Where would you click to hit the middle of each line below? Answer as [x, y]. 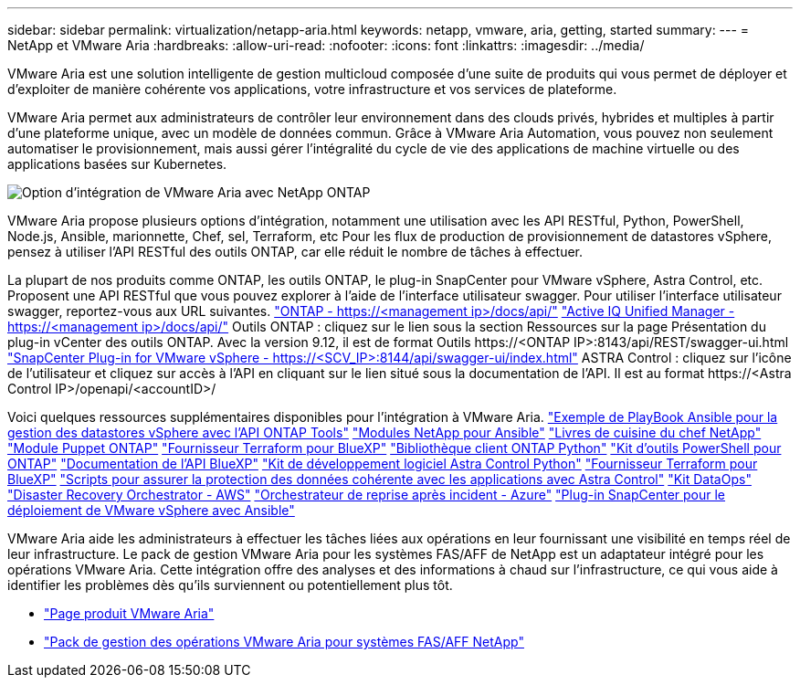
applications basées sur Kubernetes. [117, 164]
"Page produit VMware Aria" [129, 613]
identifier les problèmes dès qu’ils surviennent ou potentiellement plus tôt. [230, 585]
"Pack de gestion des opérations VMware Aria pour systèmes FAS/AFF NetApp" [284, 642]
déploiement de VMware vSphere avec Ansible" [151, 510]
